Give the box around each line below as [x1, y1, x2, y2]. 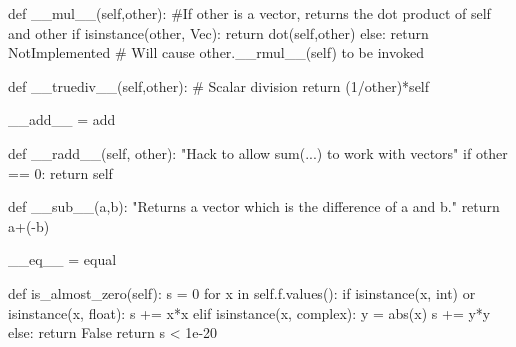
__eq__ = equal [8, 249, 117, 270]
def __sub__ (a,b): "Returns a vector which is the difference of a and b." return [8, 196, 500, 217]
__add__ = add [8, 109, 116, 130]
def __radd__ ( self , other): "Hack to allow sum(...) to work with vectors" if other [8, 142, 508, 163]
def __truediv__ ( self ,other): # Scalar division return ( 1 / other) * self [8, 75, 430, 96]
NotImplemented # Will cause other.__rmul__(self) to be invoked [8, 42, 424, 63]
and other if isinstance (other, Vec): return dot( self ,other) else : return [8, 22, 429, 43]
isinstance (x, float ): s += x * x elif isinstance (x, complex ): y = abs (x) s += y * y [8, 302, 491, 323]
